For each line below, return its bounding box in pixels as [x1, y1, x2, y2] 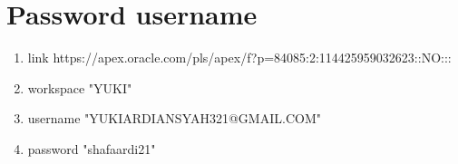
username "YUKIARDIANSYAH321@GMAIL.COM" [27, 109, 321, 128]
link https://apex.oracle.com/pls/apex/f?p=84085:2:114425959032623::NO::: [27, 48, 452, 67]
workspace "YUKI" [27, 78, 132, 97]
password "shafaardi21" [27, 139, 156, 158]
